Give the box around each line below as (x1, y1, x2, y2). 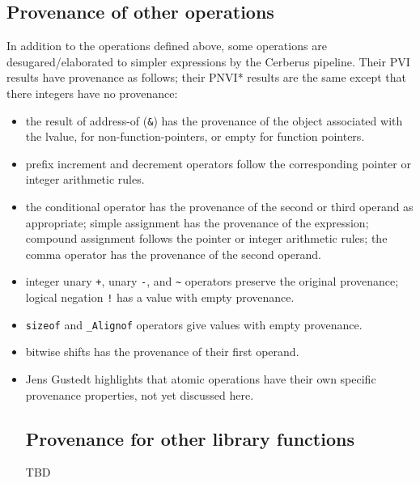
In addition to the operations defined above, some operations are (6, 37, 327, 54)
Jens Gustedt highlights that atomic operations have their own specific (25, 370, 376, 387)
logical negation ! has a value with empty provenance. (25, 289, 295, 306)
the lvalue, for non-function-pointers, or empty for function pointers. (25, 128, 365, 145)
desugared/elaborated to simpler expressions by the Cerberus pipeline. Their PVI (6, 53, 410, 70)
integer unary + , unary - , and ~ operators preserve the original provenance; (25, 273, 399, 290)
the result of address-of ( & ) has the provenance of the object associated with (25, 112, 403, 129)
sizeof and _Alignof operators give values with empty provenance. (25, 316, 363, 333)
